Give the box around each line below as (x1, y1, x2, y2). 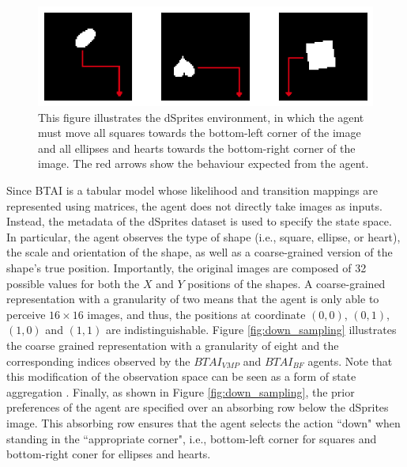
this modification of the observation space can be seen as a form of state (6, 368, 356, 385)
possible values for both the (6, 275, 140, 291)
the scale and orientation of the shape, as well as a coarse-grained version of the (6, 244, 393, 260)
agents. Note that (307, 352, 393, 369)
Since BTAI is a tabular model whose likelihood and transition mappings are (6, 182, 379, 199)
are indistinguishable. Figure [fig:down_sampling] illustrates (105, 321, 397, 338)
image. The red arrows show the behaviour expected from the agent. (38, 155, 369, 172)
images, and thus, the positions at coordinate (87, 306, 306, 322)
